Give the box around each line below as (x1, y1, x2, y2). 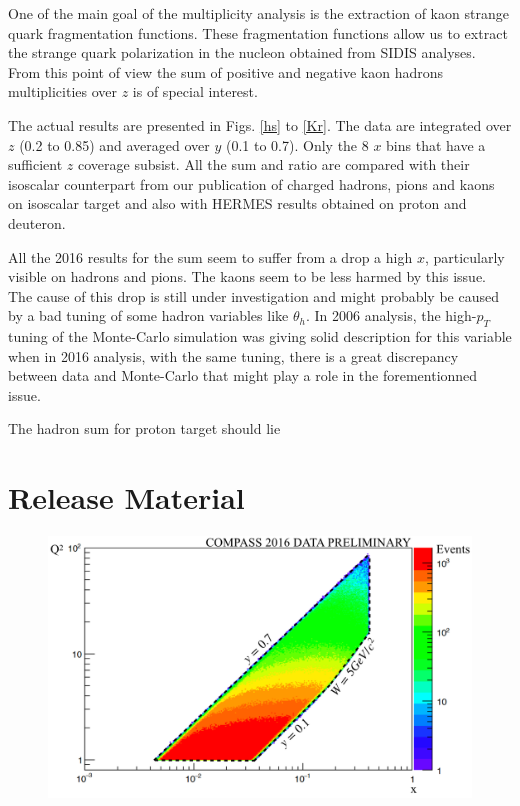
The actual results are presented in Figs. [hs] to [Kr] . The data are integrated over (8, 114, 512, 135)
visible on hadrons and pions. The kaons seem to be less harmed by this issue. (8, 266, 486, 287)
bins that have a (386, 134, 486, 155)
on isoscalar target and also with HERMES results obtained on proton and (8, 193, 467, 214)
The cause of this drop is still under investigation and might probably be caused (8, 285, 499, 306)
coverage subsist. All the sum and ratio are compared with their (77, 154, 470, 175)
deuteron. (8, 212, 66, 233)
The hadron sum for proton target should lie (8, 418, 281, 439)
